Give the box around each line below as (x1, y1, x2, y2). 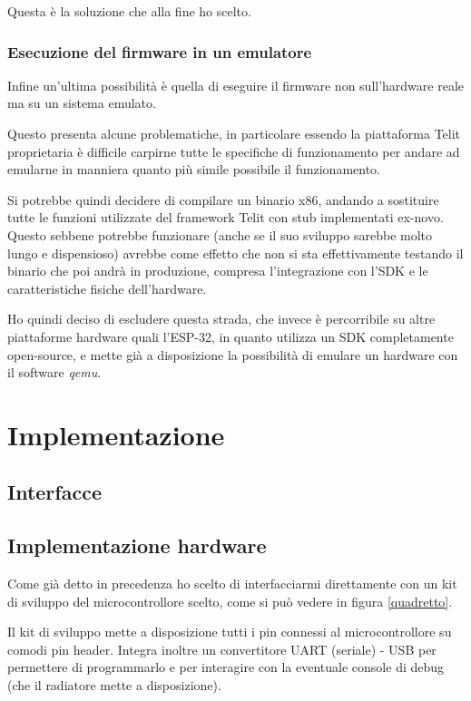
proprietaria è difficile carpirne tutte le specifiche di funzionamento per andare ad (7, 141, 460, 161)
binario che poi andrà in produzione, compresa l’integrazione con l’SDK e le (7, 261, 428, 280)
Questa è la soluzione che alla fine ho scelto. (7, 2, 251, 20)
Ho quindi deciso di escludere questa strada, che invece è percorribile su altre (7, 309, 436, 328)
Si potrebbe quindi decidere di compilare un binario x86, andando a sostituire (7, 190, 439, 209)
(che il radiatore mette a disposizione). (7, 676, 221, 695)
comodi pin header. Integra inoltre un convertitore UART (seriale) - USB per (7, 639, 437, 658)
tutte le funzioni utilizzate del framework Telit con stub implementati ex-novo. (7, 208, 444, 227)
